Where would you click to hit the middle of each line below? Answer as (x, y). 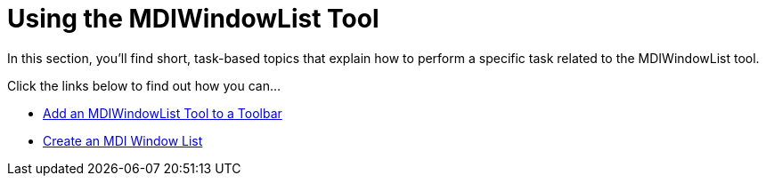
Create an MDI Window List (123, 140)
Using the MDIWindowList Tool (193, 19)
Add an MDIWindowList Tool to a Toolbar (163, 113)
